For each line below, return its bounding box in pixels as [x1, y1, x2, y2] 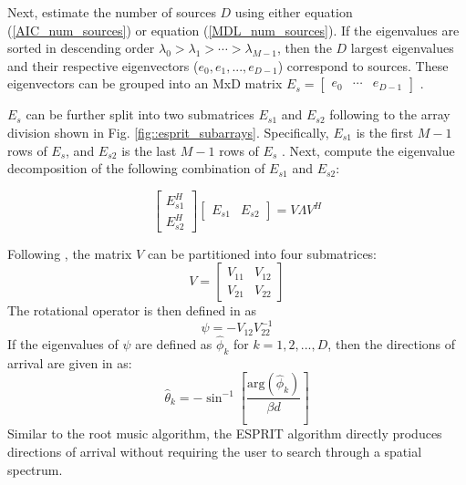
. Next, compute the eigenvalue [281, 140, 455, 160]
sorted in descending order [7, 38, 155, 57]
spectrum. [7, 459, 63, 479]
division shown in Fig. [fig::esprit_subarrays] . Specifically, [7, 122, 329, 141]
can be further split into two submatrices [26, 105, 254, 124]
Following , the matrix [7, 243, 132, 263]
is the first [356, 122, 414, 141]
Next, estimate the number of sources [7, 3, 216, 21]
